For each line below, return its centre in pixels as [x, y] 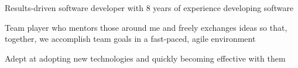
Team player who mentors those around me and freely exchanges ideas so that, [146, 27]
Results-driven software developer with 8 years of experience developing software [149, 8]
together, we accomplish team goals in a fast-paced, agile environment [130, 39]
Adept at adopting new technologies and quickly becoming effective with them [145, 58]
